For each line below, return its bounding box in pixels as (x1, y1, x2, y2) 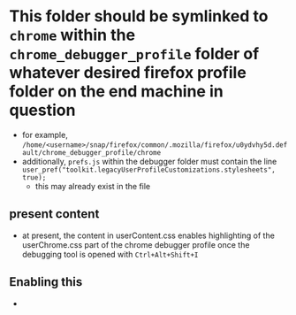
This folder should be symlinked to (9, 6, 269, 27)
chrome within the (9, 25, 135, 45)
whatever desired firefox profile (9, 63, 247, 83)
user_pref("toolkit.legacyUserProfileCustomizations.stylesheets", (21, 165, 276, 174)
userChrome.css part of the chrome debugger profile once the (21, 239, 250, 250)
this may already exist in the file (34, 181, 151, 191)
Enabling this (9, 274, 83, 289)
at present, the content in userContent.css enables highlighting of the (21, 230, 276, 241)
